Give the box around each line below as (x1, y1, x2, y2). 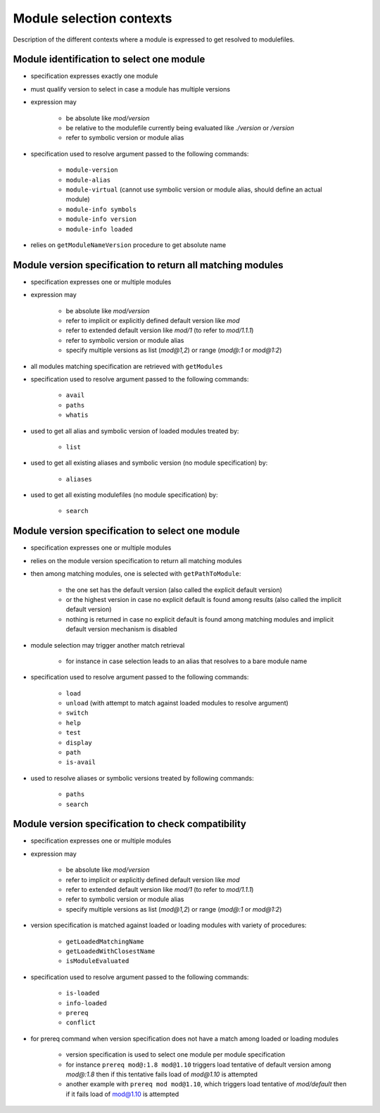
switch (65, 709, 89, 717)
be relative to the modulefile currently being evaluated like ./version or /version (65, 124, 295, 132)
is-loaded (65, 989, 100, 998)
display (65, 738, 93, 746)
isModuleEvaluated (65, 957, 129, 965)
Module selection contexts (13, 11, 172, 26)
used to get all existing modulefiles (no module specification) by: (30, 491, 218, 499)
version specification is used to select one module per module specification (65, 1050, 285, 1059)
